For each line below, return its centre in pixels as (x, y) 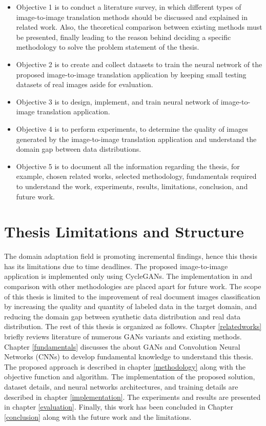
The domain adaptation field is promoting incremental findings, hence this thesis (131, 256)
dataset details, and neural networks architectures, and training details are (121, 386)
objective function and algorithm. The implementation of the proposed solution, (130, 377)
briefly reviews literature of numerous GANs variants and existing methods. (123, 336)
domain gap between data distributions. (79, 149)
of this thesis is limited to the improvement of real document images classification (132, 296)
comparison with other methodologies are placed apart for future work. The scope (133, 286)
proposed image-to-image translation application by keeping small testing (131, 74)
